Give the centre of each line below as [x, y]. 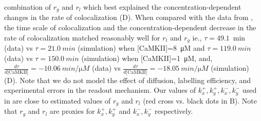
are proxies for [72, 111]
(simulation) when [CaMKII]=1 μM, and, [147, 58]
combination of [28, 7]
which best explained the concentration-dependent [162, 7]
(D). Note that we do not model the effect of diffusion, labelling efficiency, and [128, 80]
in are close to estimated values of [58, 100]
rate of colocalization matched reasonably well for [82, 37]
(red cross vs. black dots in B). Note [200, 100]
